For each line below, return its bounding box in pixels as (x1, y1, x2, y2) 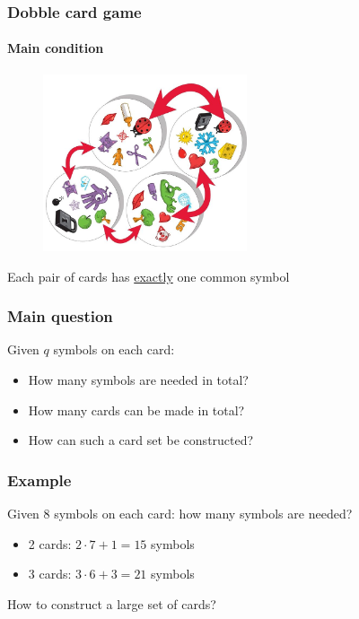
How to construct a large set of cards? (7, 594, 216, 613)
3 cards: (28, 564, 72, 583)
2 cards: (28, 534, 72, 553)
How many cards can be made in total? (28, 400, 245, 419)
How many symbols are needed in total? (28, 371, 249, 389)
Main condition (7, 39, 104, 57)
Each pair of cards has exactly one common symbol (7, 266, 290, 285)
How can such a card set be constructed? (28, 431, 254, 449)
